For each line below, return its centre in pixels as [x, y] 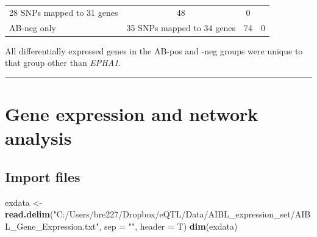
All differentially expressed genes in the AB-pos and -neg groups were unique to [154, 50]
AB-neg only [33, 27]
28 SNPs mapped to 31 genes [64, 12]
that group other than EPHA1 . [63, 63]
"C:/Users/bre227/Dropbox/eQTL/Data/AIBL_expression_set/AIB [182, 214]
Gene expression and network [132, 114]
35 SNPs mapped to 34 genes [181, 27]
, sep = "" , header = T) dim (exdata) [168, 226]
